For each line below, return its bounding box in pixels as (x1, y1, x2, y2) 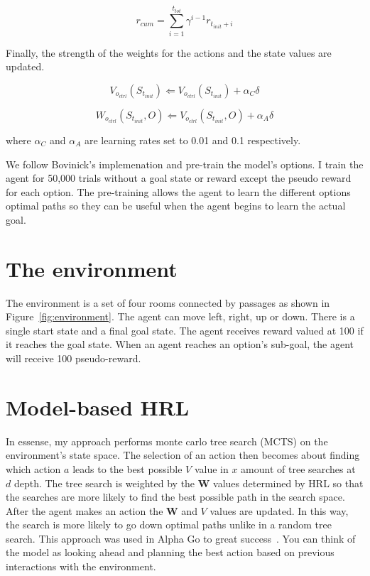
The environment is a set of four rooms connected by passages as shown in (6, 295, 330, 310)
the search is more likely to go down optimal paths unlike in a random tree (6, 517, 332, 532)
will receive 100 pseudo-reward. (6, 351, 141, 366)
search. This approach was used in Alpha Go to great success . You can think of (6, 531, 356, 545)
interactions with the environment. (6, 559, 156, 574)
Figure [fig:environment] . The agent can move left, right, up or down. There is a (6, 309, 355, 324)
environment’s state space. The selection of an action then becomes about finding (6, 447, 360, 462)
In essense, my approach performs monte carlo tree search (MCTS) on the (6, 433, 328, 448)
